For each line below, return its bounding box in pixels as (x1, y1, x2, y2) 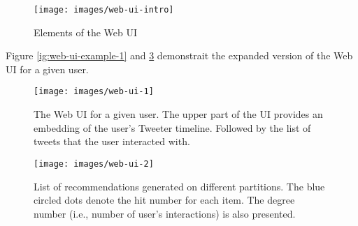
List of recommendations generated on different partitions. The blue (34, 179, 325, 193)
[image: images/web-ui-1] (34, 86, 154, 97)
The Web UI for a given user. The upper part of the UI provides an (34, 107, 323, 121)
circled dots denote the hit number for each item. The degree (34, 193, 295, 207)
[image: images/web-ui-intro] (34, 5, 174, 15)
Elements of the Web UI (34, 24, 138, 39)
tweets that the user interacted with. (34, 134, 190, 149)
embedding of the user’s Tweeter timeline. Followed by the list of (34, 120, 311, 135)
